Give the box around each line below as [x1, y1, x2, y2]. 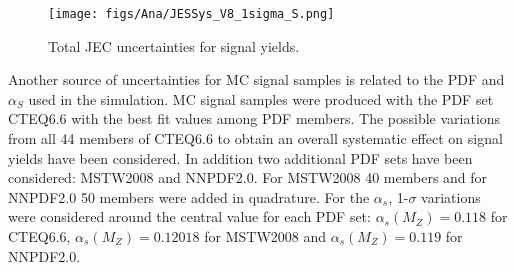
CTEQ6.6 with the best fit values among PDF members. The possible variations [8, 108, 501, 129]
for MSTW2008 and [204, 226, 327, 246]
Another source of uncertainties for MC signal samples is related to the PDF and [8, 69, 505, 90]
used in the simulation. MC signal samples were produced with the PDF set [28, 88, 494, 109]
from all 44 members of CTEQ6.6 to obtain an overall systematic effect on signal [8, 128, 503, 149]
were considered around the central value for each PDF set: [8, 206, 371, 227]
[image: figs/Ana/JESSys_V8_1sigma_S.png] [48, 7, 335, 21]
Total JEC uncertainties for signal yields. [48, 35, 300, 56]
